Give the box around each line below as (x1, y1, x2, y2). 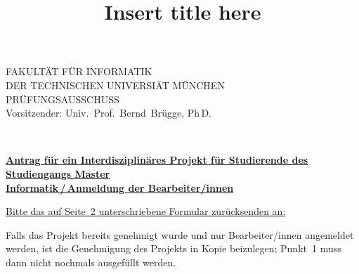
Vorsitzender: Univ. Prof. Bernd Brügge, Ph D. (6, 105, 211, 120)
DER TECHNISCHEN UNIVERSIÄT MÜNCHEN (6, 77, 225, 92)
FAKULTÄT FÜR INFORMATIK (6, 64, 152, 79)
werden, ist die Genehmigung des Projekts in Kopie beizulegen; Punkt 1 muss (6, 241, 341, 256)
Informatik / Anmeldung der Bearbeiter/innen (6, 180, 234, 195)
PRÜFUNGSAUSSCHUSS (6, 91, 119, 106)
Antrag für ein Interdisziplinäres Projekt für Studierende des (6, 152, 308, 167)
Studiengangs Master (6, 166, 110, 181)
